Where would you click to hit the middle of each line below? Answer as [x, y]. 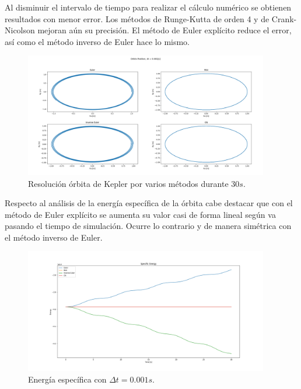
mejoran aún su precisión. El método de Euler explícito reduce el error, [164, 30]
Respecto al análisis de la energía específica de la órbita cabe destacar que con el [149, 203]
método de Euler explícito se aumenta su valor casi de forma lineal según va [140, 214]
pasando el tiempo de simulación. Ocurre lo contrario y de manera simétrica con [148, 226]
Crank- [284, 18]
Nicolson [20, 30]
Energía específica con [67, 379]
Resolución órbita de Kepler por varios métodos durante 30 [134, 183]
